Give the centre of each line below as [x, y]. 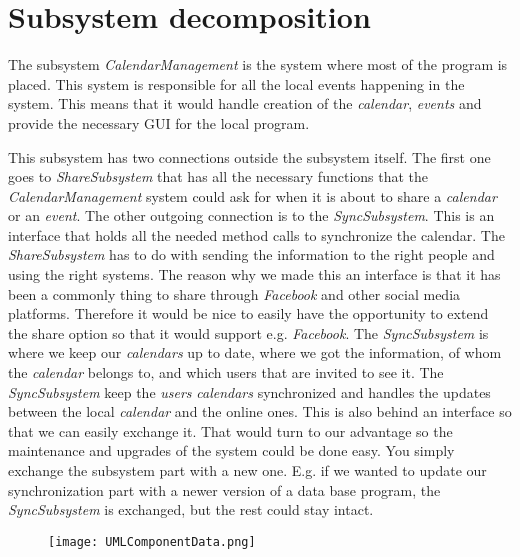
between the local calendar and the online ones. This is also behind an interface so [260, 411]
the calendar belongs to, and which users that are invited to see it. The [226, 372]
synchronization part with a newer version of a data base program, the [224, 489]
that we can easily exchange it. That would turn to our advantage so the [230, 430]
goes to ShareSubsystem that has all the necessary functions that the [218, 176]
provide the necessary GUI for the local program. [159, 122]
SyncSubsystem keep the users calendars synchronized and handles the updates [249, 391]
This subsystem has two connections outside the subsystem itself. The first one [249, 156]
